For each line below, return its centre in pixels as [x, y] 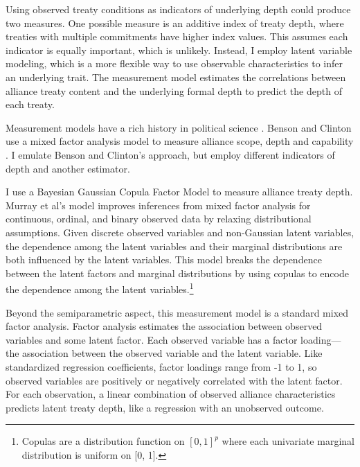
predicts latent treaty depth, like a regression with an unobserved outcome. [165, 407]
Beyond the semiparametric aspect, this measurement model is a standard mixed [177, 312]
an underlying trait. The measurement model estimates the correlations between [176, 77]
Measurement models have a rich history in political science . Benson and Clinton [179, 127]
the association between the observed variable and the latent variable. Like [164, 353]
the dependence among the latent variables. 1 [100, 288]
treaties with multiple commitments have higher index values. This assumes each [177, 36]
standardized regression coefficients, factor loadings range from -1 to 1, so [161, 366]
